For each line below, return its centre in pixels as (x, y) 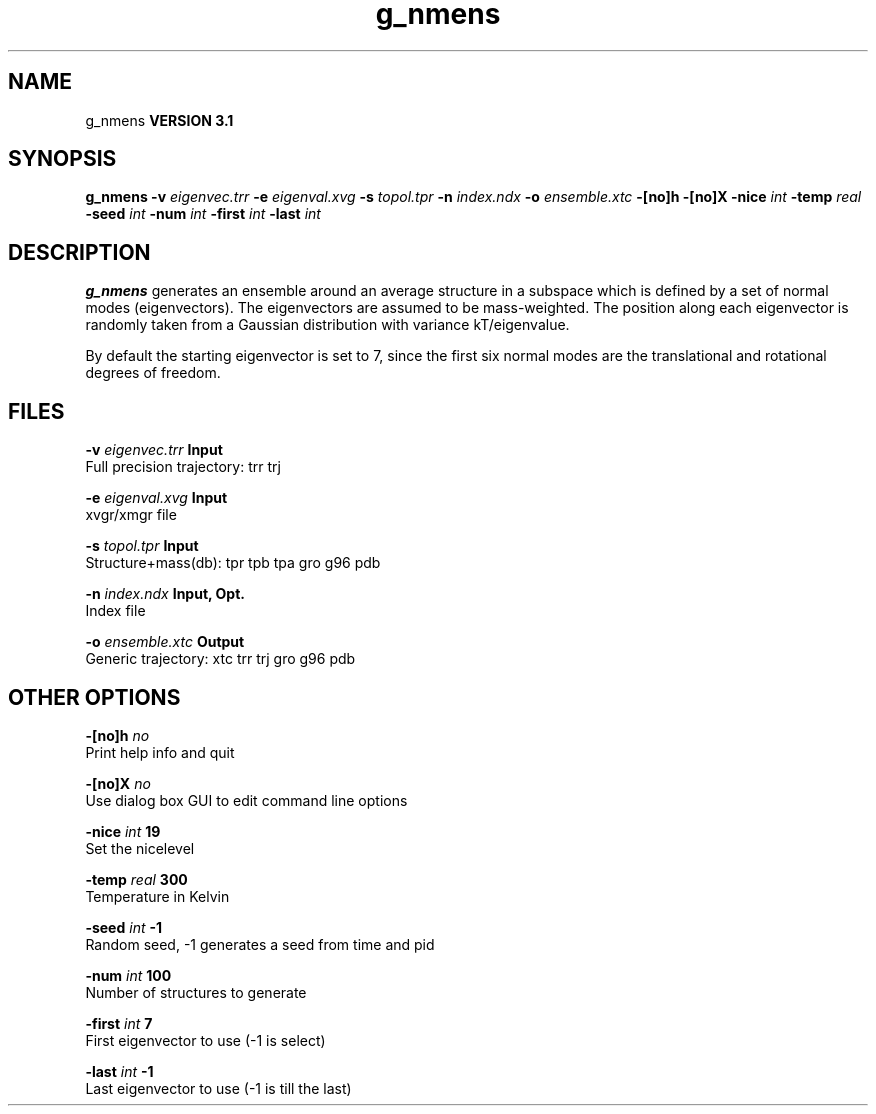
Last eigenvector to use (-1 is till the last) (218, 1088)
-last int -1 (119, 1071)
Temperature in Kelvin (157, 896)
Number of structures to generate (196, 992)
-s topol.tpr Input (142, 546)
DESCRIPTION (79, 252)
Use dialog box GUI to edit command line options (246, 800)
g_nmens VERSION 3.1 (159, 120)
